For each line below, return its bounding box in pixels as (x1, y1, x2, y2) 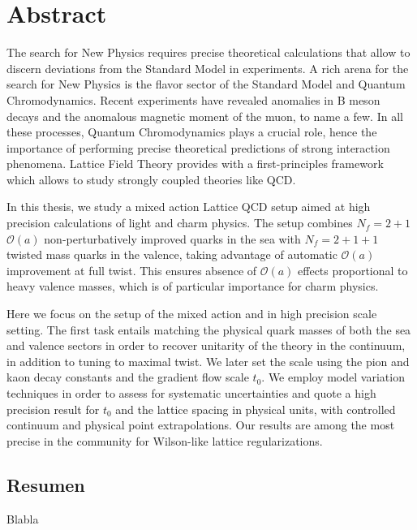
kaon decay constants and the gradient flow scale (6, 368, 249, 386)
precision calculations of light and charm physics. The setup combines (6, 214, 353, 231)
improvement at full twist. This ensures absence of (6, 261, 257, 278)
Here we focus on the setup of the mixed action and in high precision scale (6, 305, 377, 322)
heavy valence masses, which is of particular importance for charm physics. (6, 278, 379, 295)
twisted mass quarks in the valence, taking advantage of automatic (6, 246, 337, 263)
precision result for (6, 400, 100, 417)
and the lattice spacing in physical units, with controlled (115, 400, 396, 417)
